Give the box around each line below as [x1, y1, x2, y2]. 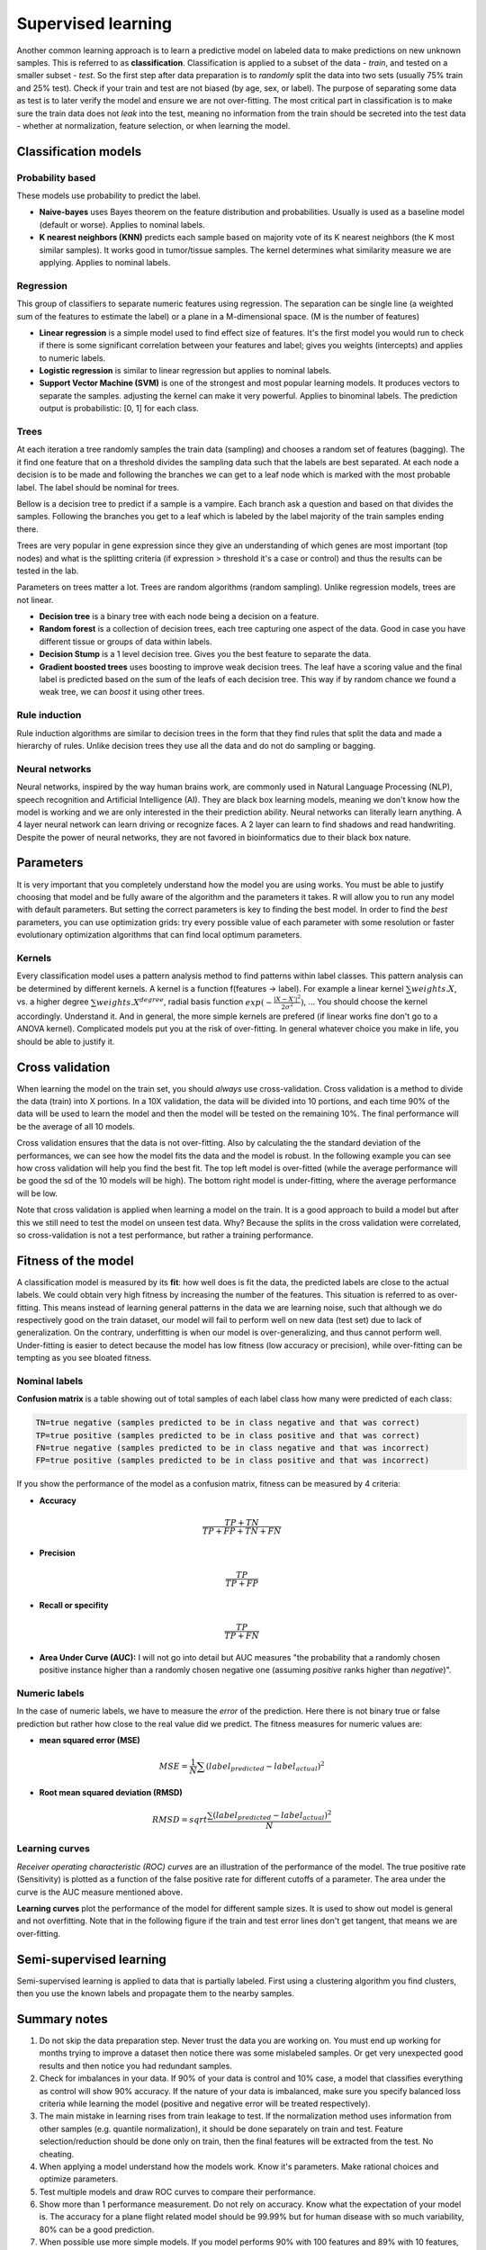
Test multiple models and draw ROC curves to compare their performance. [39, 2186, 316, 2197]
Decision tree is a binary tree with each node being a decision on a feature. [39, 611, 319, 622]
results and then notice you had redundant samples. [39, 2060, 233, 2071]
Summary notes [16, 2011, 108, 2027]
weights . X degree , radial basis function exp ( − [95, 995, 273, 1007]
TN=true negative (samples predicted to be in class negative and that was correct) [35, 1417, 420, 1428]
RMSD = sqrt [151, 1814, 208, 1824]
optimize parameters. [39, 2173, 119, 2184]
